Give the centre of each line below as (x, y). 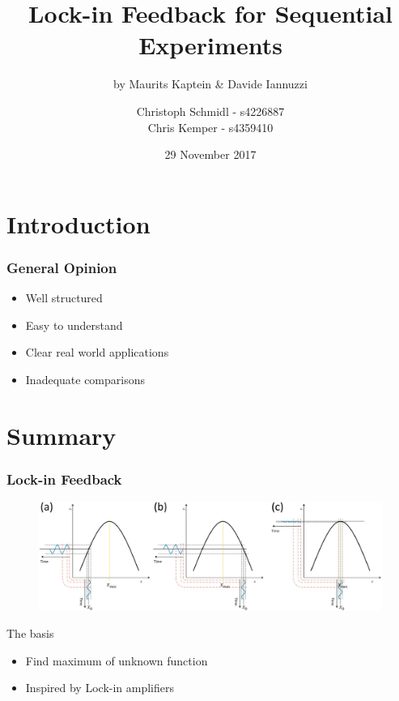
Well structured (64, 298)
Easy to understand (74, 325)
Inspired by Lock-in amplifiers (100, 688)
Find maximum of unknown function (117, 660)
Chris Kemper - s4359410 (210, 127)
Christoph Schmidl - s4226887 (210, 111)
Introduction (79, 223)
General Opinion (62, 267)
